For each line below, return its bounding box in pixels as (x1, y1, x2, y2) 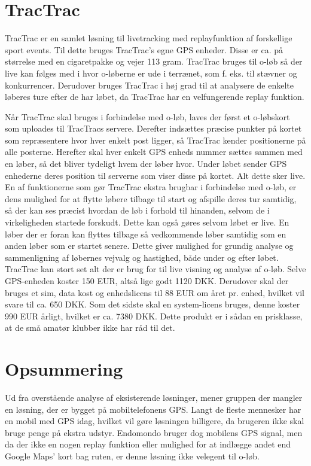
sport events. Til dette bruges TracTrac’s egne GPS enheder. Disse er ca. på (5, 43, 283, 56)
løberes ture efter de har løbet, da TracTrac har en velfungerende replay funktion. (5, 90, 304, 103)
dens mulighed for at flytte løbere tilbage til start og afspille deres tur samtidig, (5, 192, 297, 205)
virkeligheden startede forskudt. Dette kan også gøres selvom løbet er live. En (5, 216, 289, 229)
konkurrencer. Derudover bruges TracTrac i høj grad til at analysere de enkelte (5, 78, 294, 91)
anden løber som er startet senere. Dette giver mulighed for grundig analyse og (5, 239, 294, 252)
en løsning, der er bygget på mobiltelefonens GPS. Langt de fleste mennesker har (5, 403, 301, 415)
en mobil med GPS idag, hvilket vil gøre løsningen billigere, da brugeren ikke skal (5, 415, 304, 427)
